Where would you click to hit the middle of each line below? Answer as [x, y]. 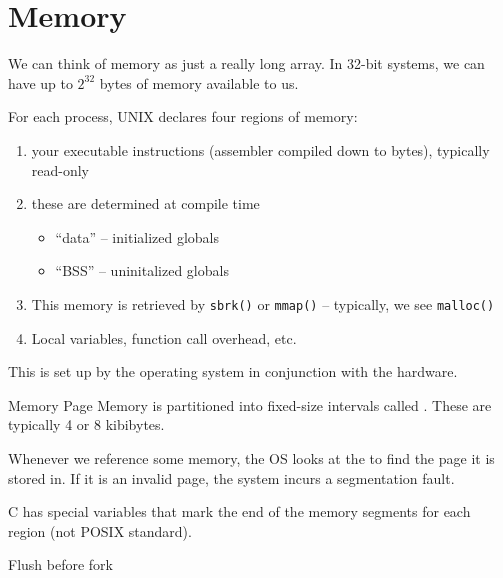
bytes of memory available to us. [199, 82]
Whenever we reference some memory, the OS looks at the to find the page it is [251, 457]
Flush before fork [60, 564]
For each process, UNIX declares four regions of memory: [183, 116]
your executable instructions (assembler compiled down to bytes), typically [260, 149]
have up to [40, 82]
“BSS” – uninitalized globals [142, 270]
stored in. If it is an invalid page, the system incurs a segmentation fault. [231, 477]
